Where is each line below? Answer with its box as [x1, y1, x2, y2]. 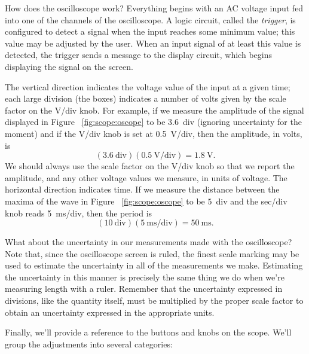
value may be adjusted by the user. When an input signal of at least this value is [5, 36, 301, 49]
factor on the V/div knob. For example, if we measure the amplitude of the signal [5, 103, 304, 116]
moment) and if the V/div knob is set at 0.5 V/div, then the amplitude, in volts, [5, 127, 302, 139]
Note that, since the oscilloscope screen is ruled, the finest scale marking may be [5, 247, 299, 260]
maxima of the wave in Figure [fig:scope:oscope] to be [5, 194, 205, 207]
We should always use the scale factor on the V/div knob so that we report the [5, 160, 295, 172]
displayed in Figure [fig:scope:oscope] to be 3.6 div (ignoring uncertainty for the [5, 115, 302, 128]
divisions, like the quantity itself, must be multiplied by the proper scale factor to [5, 294, 304, 307]
